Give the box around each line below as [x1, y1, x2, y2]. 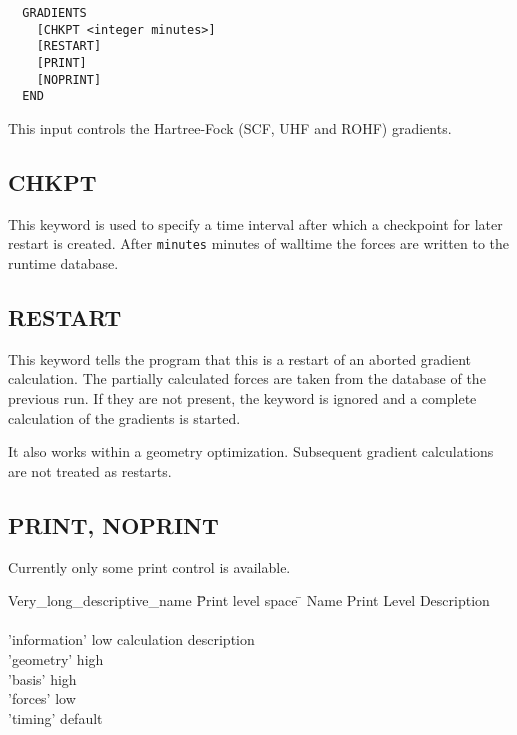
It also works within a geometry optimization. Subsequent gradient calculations [8, 441, 494, 462]
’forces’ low [8, 688, 76, 709]
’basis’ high [8, 668, 77, 689]
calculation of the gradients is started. [8, 407, 241, 428]
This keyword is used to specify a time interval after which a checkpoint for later [8, 213, 503, 234]
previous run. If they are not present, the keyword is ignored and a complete [8, 387, 477, 408]
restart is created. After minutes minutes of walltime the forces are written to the [8, 233, 509, 254]
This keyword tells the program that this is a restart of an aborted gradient [8, 348, 472, 369]
